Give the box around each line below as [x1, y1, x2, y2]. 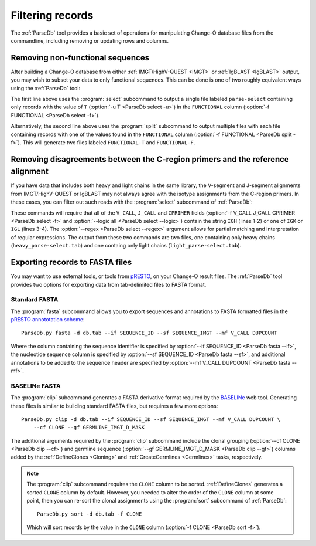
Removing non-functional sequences [11, 53, 149, 63]
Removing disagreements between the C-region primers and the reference [11, 154, 289, 164]
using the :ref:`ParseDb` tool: [11, 84, 81, 91]
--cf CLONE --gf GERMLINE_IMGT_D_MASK [33, 424, 145, 431]
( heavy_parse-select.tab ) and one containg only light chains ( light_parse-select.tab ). [11, 242, 242, 249]
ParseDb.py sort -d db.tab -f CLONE [37, 511, 142, 517]
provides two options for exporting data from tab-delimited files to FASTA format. [11, 281, 207, 288]
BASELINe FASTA [11, 382, 61, 390]
